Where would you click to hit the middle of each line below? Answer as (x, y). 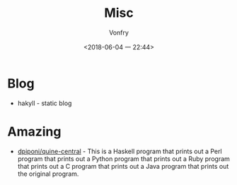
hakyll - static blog (45, 103)
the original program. (48, 174)
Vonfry (119, 32)
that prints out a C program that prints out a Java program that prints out (123, 166)
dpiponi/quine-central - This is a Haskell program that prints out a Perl (120, 151)
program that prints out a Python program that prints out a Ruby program (123, 159)
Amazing (34, 131)
